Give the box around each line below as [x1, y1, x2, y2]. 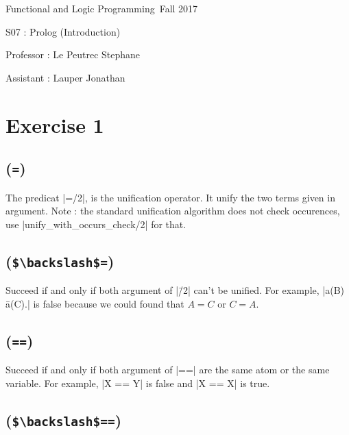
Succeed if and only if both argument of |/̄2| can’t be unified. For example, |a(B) [5, 283, 345, 297]
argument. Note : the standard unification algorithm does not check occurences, [5, 203, 340, 218]
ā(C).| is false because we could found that [5, 296, 184, 310]
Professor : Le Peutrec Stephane [5, 47, 141, 62]
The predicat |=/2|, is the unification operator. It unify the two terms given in [5, 190, 335, 204]
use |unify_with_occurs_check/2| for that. [5, 216, 186, 231]
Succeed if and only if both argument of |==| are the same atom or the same [5, 362, 330, 377]
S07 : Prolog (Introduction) [5, 24, 121, 38]
